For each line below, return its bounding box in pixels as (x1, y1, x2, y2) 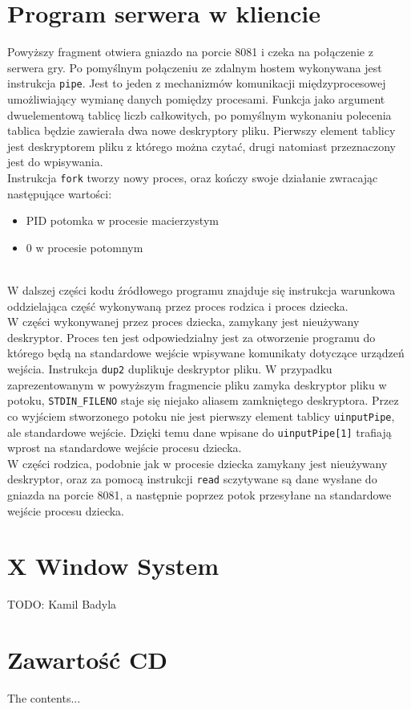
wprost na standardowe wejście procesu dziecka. (7, 439, 242, 456)
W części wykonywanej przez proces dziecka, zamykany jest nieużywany (7, 313, 360, 330)
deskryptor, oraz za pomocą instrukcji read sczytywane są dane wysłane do (7, 471, 377, 487)
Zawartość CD (7, 643, 168, 676)
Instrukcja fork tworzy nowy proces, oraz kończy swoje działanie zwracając (7, 169, 378, 185)
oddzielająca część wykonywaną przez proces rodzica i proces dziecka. (7, 297, 349, 314)
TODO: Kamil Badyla (7, 596, 117, 613)
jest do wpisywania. (7, 153, 103, 170)
